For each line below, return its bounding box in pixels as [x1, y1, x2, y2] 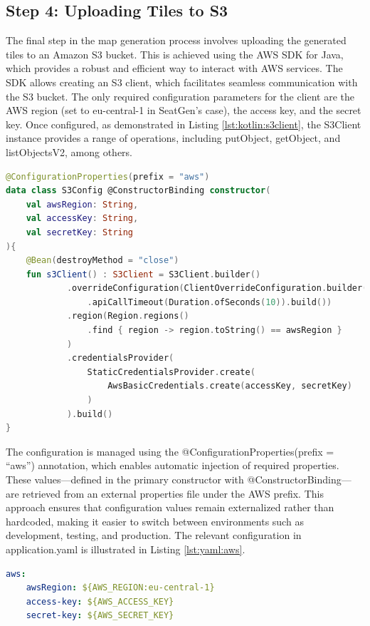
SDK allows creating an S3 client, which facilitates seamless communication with [6, 74, 358, 89]
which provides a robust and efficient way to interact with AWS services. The [6, 61, 343, 76]
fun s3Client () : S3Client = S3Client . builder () [26, 269, 261, 279]
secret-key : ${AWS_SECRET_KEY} [26, 610, 174, 621]
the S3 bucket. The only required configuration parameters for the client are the [6, 88, 354, 103]
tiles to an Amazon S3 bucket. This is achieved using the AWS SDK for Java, [6, 46, 344, 61]
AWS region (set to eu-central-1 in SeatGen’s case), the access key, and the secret [6, 103, 361, 118]
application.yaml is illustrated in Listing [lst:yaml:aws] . [6, 541, 245, 556]
